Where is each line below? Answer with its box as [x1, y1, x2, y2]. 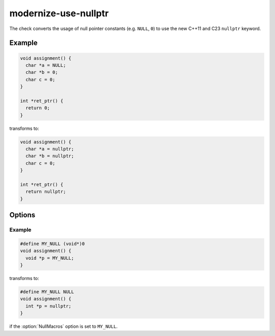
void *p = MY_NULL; [25, 255, 74, 261]
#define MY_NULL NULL [20, 289, 74, 295]
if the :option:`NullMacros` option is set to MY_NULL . [9, 323, 118, 329]
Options [9, 211, 36, 219]
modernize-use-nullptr [9, 8, 109, 19]
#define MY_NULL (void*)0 [20, 241, 85, 246]
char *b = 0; [25, 69, 58, 75]
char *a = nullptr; [25, 146, 74, 152]
